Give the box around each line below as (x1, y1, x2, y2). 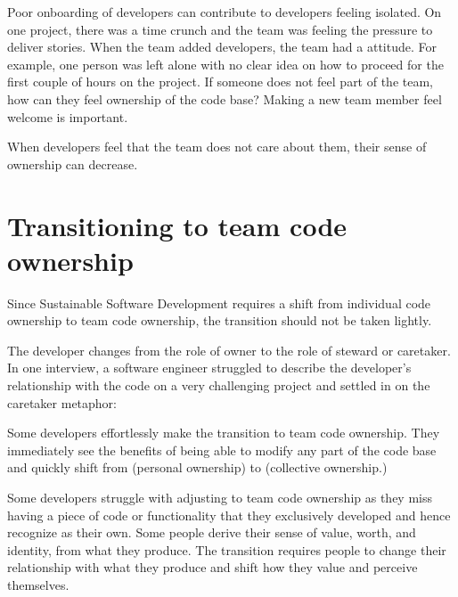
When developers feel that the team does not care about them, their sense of (7, 137, 427, 156)
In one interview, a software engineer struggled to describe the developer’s (7, 358, 412, 377)
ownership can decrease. (7, 154, 138, 173)
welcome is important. (7, 107, 128, 126)
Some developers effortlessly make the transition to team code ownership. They (7, 423, 440, 442)
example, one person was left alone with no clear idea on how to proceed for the (7, 54, 444, 73)
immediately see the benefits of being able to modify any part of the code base (7, 440, 437, 459)
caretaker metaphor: (7, 393, 118, 412)
